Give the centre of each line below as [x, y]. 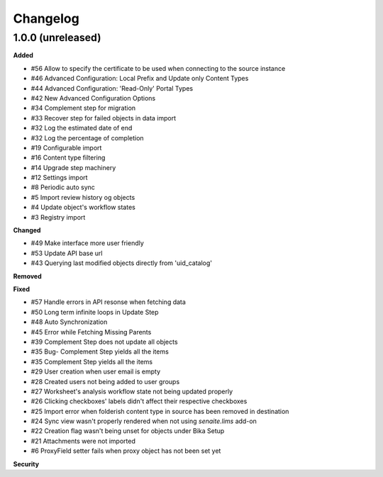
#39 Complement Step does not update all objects [104, 342]
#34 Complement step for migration [83, 108]
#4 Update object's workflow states [83, 207]
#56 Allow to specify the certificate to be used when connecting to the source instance [158, 68]
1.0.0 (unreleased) [57, 38]
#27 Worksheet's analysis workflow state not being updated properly [132, 391]
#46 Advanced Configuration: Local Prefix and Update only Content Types [140, 79]
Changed [27, 230]
